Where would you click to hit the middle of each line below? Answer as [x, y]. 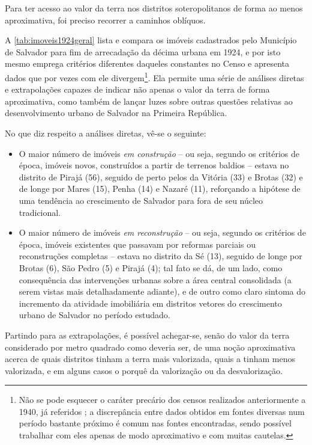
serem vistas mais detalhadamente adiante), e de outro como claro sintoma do [162, 291]
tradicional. [40, 212]
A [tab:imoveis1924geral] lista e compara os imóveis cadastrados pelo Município [151, 40]
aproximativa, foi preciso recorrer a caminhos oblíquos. [105, 20]
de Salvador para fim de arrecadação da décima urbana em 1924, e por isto [143, 51]
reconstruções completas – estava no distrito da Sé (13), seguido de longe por [160, 256]
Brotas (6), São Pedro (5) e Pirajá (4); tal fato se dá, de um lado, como [151, 267]
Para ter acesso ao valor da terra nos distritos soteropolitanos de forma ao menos [154, 8]
